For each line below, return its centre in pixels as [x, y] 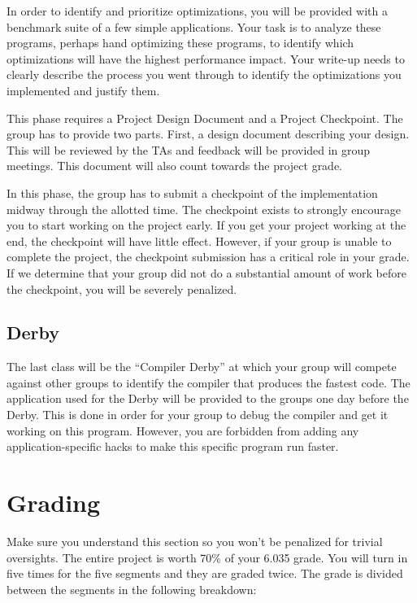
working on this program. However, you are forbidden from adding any [183, 430]
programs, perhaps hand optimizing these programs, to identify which [180, 43]
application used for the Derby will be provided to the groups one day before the [208, 398]
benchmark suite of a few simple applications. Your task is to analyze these [194, 26]
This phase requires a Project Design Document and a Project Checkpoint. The [205, 118]
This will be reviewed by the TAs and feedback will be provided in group [189, 149]
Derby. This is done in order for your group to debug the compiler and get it [198, 415]
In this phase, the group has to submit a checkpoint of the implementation [192, 192]
